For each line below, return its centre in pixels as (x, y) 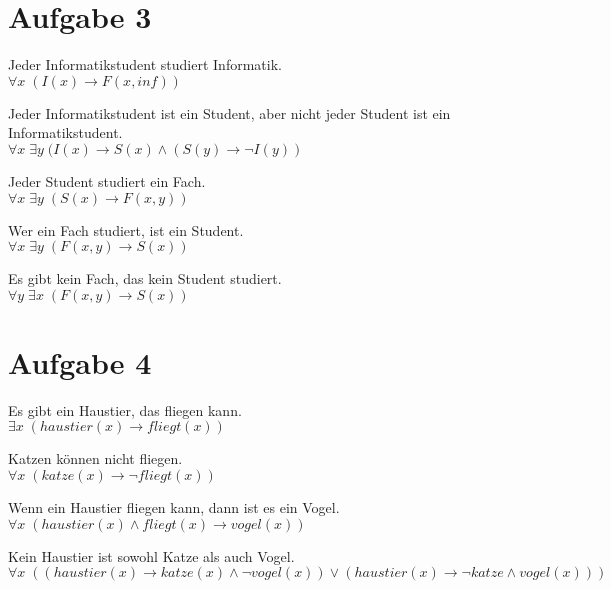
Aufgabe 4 (80, 361)
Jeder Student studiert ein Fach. (107, 180)
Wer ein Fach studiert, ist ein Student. (126, 229)
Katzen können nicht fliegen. (95, 458)
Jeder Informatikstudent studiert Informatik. (145, 64)
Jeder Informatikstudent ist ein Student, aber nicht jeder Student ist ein (229, 112)
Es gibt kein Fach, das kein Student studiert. (145, 278)
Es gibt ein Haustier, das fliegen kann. (125, 409)
